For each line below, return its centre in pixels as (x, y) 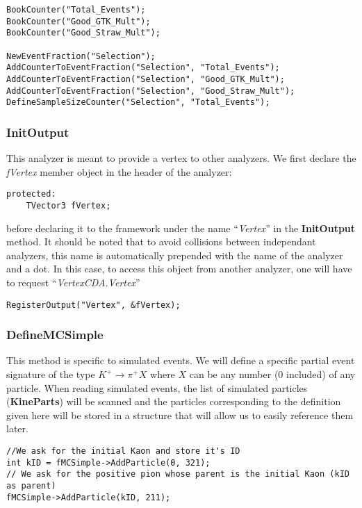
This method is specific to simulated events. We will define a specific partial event (181, 360)
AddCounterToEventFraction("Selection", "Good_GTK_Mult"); (146, 79)
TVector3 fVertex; (68, 205)
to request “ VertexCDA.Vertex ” (73, 282)
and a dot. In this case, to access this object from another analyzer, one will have (179, 269)
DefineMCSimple (55, 335)
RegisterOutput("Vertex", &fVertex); (93, 305)
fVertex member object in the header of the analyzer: (119, 171)
